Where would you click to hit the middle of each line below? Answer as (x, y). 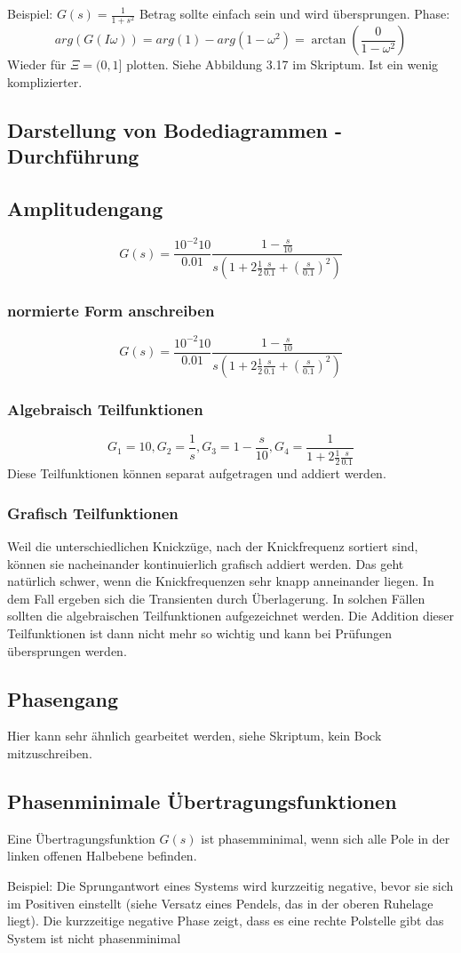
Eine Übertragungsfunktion (81, 838)
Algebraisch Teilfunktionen (105, 408)
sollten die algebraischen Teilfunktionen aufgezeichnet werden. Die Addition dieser (231, 616)
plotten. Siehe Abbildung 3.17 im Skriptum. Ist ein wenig (282, 64)
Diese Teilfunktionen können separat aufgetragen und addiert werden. (197, 473)
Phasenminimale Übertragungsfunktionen (202, 801)
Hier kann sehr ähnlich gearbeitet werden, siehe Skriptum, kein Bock (195, 736)
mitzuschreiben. (50, 753)
